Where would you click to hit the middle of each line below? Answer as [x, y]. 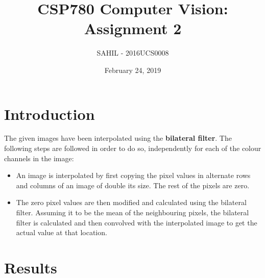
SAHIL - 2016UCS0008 [133, 53]
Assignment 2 [133, 28]
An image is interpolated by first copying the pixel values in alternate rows [133, 175]
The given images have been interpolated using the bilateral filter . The [118, 138]
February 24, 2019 [133, 70]
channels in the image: [39, 158]
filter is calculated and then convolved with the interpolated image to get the [137, 222]
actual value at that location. [62, 232]
